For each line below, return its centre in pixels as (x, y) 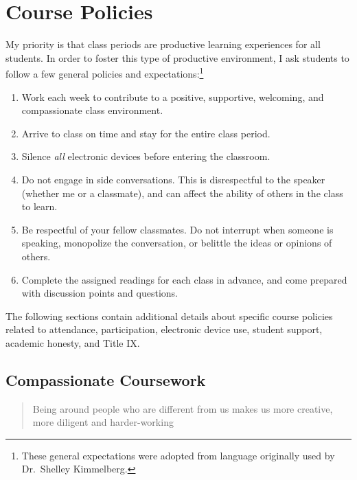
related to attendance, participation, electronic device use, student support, (164, 329)
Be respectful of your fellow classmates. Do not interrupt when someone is (177, 229)
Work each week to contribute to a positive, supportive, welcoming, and (173, 96)
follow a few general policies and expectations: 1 (105, 72)
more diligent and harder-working (103, 422)
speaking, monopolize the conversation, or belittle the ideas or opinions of (177, 243)
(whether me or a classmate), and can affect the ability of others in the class (182, 193)
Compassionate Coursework (106, 379)
